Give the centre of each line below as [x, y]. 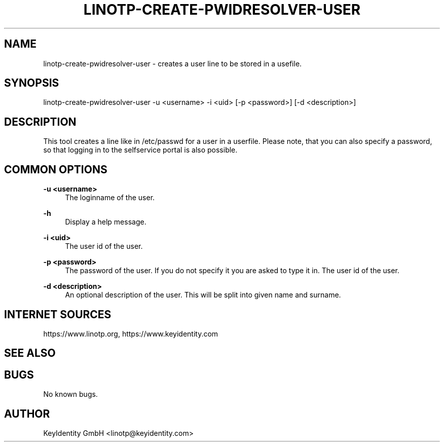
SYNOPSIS [32, 83]
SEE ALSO [30, 353]
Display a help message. [106, 222]
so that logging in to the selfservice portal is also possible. [140, 150]
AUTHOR [27, 414]
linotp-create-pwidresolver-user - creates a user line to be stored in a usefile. [173, 63]
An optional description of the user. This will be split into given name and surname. [203, 295]
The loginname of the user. [110, 198]
